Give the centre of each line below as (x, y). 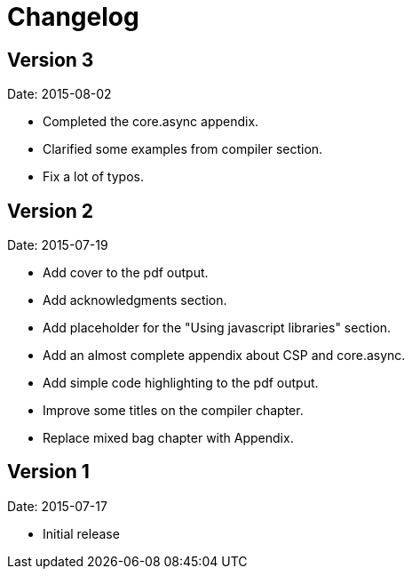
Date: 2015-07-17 (57, 506)
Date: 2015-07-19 (58, 245)
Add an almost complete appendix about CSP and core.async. (224, 356)
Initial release (81, 533)
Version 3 (51, 60)
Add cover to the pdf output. (126, 273)
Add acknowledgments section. (135, 300)
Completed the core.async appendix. (151, 122)
